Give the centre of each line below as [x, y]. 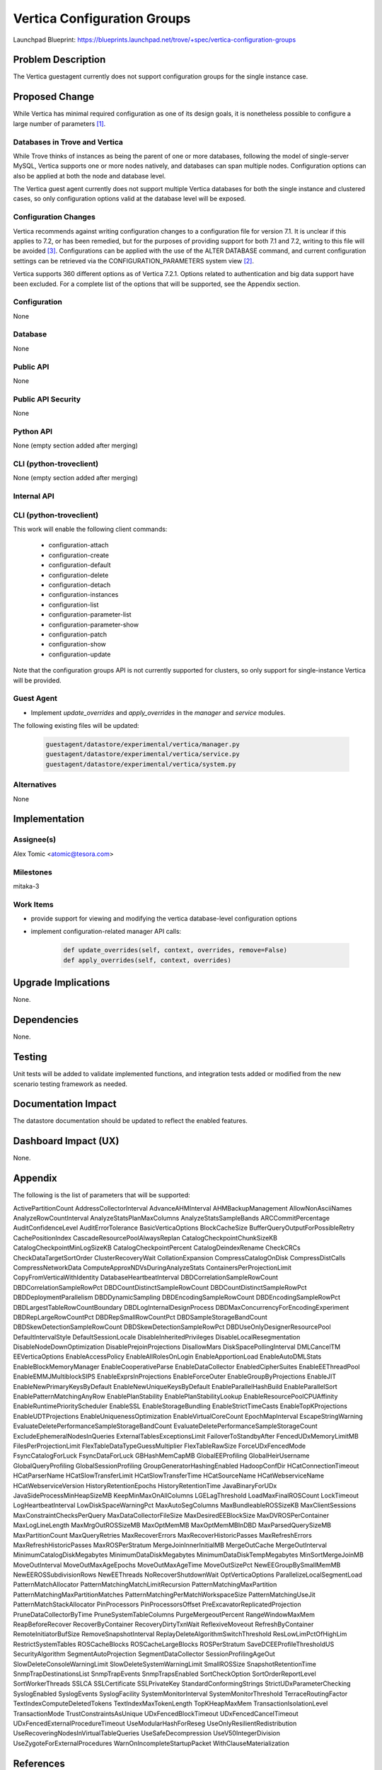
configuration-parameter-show [94, 624]
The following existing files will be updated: [76, 726]
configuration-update [80, 654]
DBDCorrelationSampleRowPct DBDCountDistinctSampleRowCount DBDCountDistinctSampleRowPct [160, 1287]
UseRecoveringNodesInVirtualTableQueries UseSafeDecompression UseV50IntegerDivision [147, 1733]
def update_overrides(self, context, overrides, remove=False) [175, 950]
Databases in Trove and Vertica [68, 142]
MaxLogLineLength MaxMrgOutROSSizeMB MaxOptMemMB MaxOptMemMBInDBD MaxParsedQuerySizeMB [172, 1525]
